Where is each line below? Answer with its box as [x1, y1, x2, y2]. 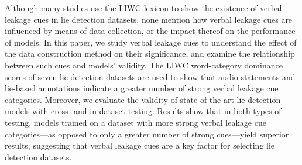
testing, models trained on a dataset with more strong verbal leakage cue [5, 116, 266, 128]
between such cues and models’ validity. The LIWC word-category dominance [5, 59, 283, 71]
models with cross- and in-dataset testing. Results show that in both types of [5, 105, 282, 117]
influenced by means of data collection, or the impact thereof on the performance [5, 25, 296, 37]
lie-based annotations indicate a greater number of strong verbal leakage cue [5, 82, 279, 94]
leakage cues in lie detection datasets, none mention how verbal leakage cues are [5, 13, 293, 25]
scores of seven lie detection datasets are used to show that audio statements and [5, 70, 296, 82]
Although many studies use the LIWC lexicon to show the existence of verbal [5, 2, 282, 13]
